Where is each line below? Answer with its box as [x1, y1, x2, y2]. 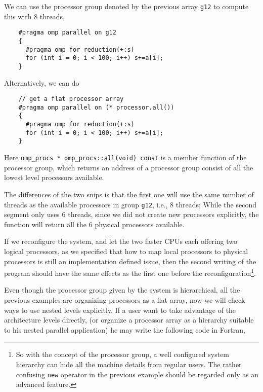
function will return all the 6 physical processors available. [4, 219, 185, 229]
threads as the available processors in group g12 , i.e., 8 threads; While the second [4, 199, 256, 209]
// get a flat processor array [18, 95, 124, 103]
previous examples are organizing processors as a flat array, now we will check [4, 294, 245, 305]
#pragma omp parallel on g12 [18, 29, 116, 37]
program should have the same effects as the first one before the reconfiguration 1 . [4, 266, 256, 278]
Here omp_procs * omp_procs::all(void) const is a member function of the [4, 152, 247, 163]
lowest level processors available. [4, 172, 104, 183]
